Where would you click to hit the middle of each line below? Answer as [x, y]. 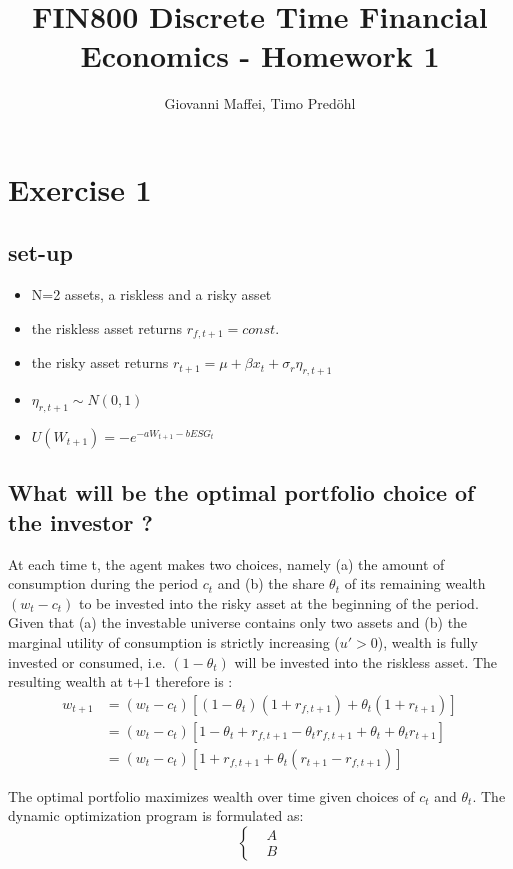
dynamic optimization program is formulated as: [156, 815]
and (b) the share [271, 583]
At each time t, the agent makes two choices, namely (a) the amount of [226, 563]
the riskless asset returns [107, 327]
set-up [40, 252]
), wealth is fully [427, 641]
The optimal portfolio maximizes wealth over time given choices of [211, 795]
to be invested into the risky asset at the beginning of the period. [279, 602]
